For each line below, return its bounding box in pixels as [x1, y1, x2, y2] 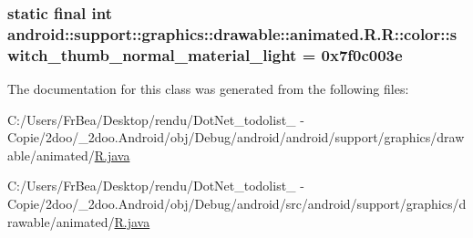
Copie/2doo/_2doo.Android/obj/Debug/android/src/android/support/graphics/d [7, 194, 467, 213]
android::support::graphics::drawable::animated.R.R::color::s [7, 22, 458, 45]
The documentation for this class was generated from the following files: [7, 79, 409, 98]
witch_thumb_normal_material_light [7, 43, 297, 66]
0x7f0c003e [321, 43, 403, 66]
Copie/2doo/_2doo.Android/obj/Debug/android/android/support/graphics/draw [7, 128, 465, 147]
